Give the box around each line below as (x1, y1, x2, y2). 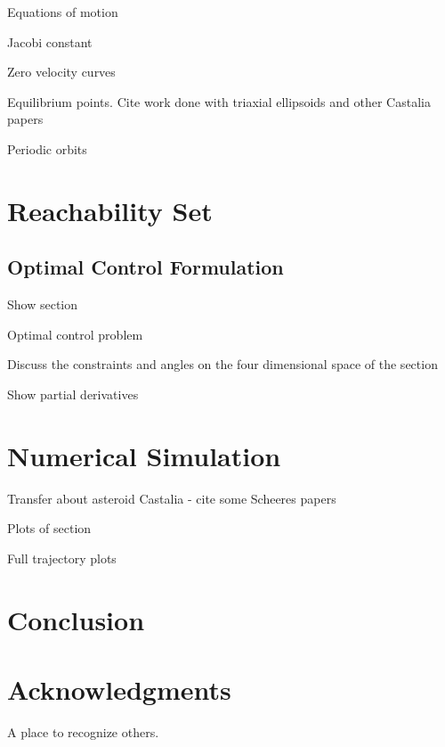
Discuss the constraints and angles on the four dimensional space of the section (7, 355, 438, 373)
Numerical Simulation (7, 437, 281, 473)
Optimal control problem (7, 324, 143, 343)
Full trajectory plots (7, 548, 117, 567)
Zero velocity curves (7, 62, 116, 81)
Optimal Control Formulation (7, 253, 284, 281)
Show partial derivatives (7, 384, 139, 403)
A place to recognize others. (7, 722, 159, 741)
